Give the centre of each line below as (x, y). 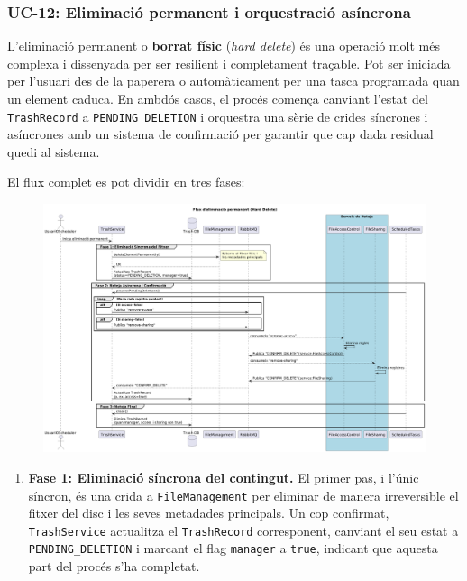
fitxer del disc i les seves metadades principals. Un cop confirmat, (209, 513)
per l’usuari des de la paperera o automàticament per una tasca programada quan (233, 81)
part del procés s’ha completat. (114, 566)
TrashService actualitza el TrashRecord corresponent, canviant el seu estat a (243, 530)
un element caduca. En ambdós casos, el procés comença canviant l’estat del (218, 98)
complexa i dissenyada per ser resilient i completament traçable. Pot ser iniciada (229, 63)
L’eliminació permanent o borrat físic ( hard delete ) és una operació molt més (224, 46)
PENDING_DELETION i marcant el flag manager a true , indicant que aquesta (233, 548)
